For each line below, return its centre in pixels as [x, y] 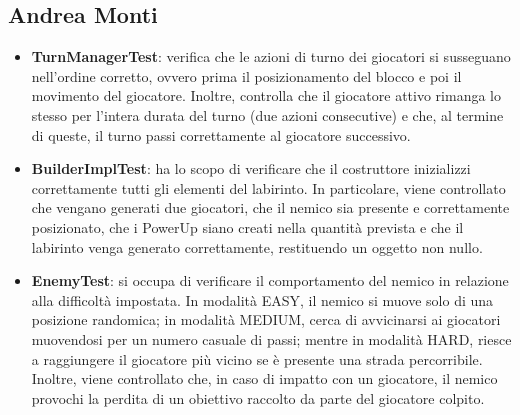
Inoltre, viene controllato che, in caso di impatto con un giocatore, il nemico [264, 378]
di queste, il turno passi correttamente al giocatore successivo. [221, 134]
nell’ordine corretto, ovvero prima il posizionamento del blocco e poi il [246, 75]
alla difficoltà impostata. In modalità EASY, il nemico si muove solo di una [262, 299]
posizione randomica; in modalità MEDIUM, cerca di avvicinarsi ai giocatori [266, 319]
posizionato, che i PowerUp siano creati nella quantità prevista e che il [247, 226]
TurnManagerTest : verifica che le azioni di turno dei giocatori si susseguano [271, 56]
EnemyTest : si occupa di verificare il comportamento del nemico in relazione [270, 280]
